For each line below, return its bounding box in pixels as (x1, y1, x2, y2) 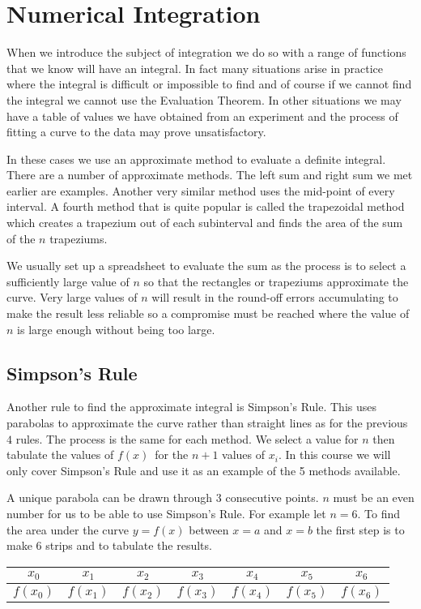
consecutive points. (225, 489, 319, 506)
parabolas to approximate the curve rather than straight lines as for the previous (6, 414, 408, 431)
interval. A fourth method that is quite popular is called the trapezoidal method (6, 198, 405, 215)
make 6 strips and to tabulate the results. (6, 537, 212, 554)
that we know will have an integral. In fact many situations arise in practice (6, 59, 384, 76)
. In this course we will (278, 446, 391, 463)
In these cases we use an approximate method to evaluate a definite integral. (6, 150, 386, 167)
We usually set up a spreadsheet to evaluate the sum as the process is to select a (6, 257, 406, 274)
